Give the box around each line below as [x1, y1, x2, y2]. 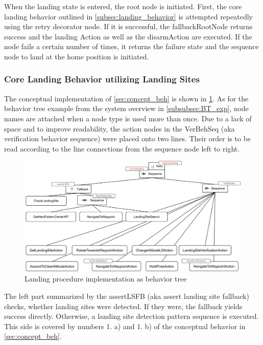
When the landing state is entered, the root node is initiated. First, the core [4, 1, 242, 11]
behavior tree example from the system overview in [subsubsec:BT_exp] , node [4, 103, 249, 114]
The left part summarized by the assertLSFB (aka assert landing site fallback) [4, 291, 249, 301]
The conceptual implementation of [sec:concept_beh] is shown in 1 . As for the [4, 93, 249, 103]
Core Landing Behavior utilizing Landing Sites [4, 73, 200, 85]
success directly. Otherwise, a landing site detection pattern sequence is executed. [4, 311, 259, 321]
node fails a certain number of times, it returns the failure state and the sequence [4, 41, 259, 52]
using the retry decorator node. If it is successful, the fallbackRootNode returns [4, 21, 253, 32]
